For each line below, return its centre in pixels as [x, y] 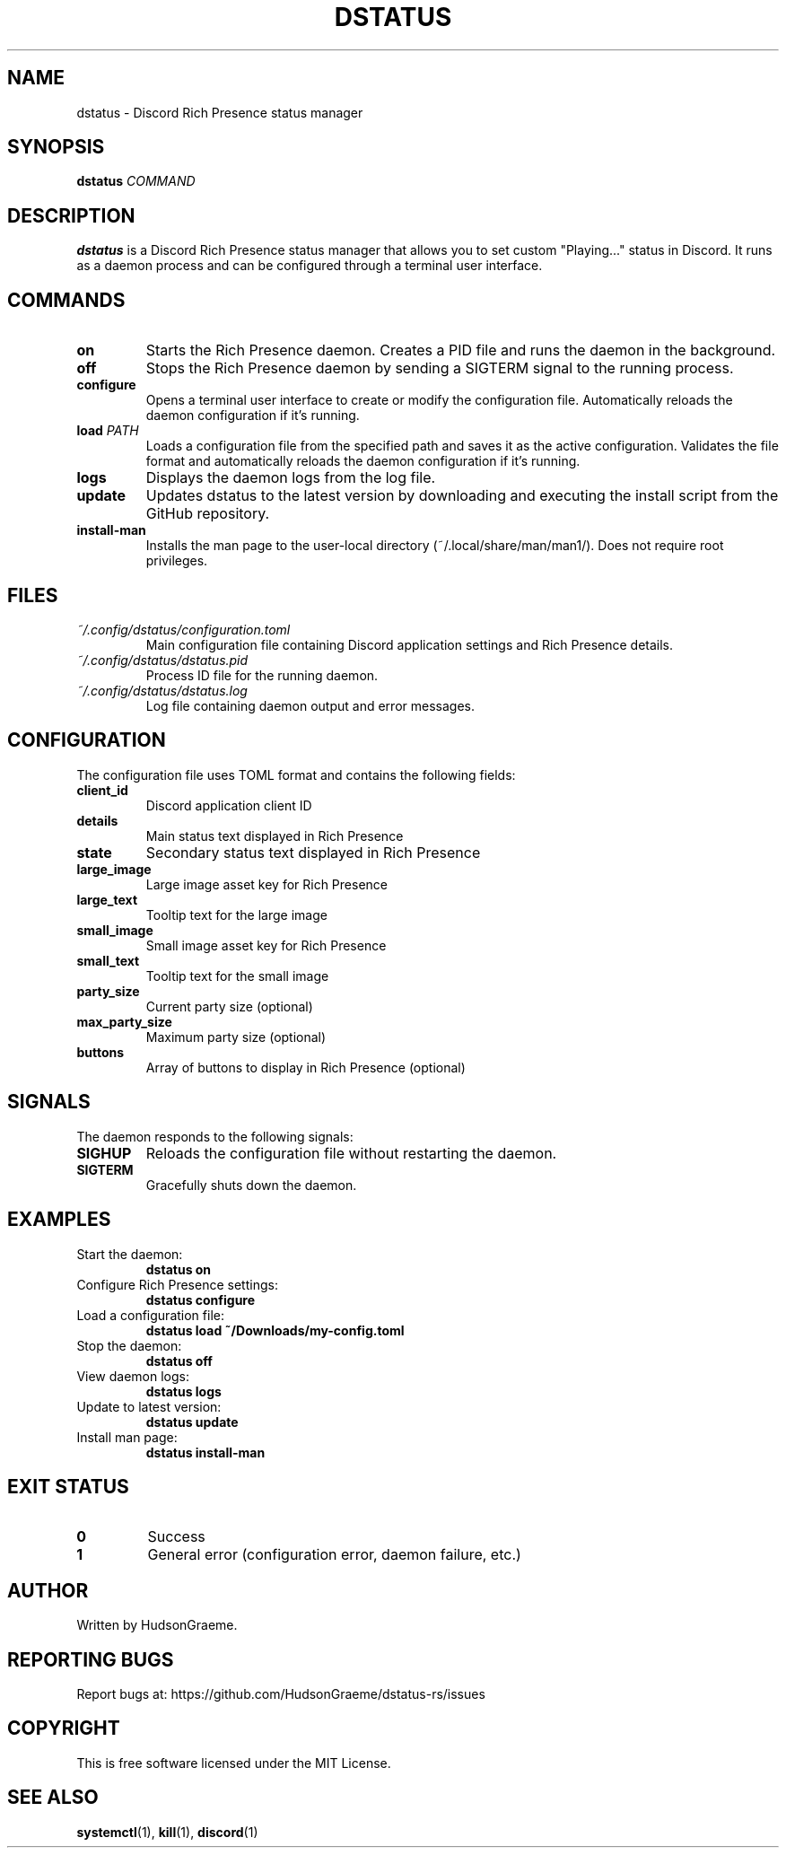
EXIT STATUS [68, 1486]
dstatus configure [201, 1299]
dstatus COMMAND [136, 181]
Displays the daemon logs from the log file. [291, 478]
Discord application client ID [229, 805]
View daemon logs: [133, 1376]
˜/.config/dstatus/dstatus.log [162, 690]
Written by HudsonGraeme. [157, 1625]
